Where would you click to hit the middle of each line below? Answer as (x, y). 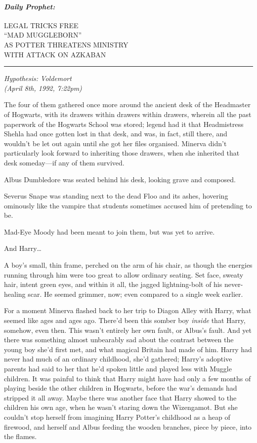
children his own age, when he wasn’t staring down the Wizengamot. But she (121, 407)
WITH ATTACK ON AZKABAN (55, 54)
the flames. (21, 436)
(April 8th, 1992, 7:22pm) (43, 88)
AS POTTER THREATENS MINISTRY (66, 44)
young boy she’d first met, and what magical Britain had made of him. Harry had (128, 349)
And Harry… (23, 248)
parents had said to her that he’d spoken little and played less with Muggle (118, 369)
